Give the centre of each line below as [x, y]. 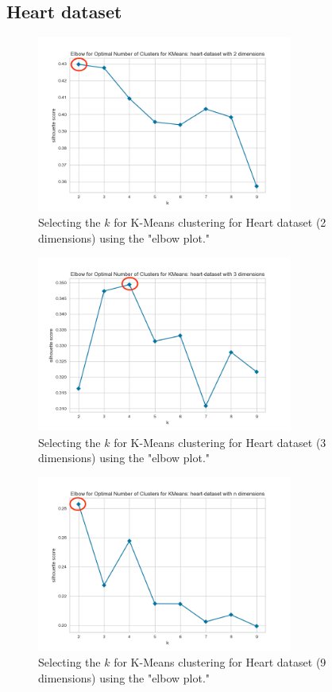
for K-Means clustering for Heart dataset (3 [220, 442]
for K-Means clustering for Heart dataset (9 [220, 662]
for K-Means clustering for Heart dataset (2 [220, 222]
